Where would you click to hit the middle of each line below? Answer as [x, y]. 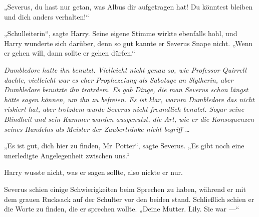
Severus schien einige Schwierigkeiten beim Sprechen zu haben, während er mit [125, 189]
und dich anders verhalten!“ [47, 16]
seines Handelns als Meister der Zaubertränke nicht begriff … [97, 129]
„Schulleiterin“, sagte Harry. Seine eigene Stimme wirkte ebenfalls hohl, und [121, 33]
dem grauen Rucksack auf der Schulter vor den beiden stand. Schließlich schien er [129, 199]
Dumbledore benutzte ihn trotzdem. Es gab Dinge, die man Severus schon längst [126, 89]
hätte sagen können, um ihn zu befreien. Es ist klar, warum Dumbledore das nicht [129, 99]
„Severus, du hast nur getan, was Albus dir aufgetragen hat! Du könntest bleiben [128, 7]
